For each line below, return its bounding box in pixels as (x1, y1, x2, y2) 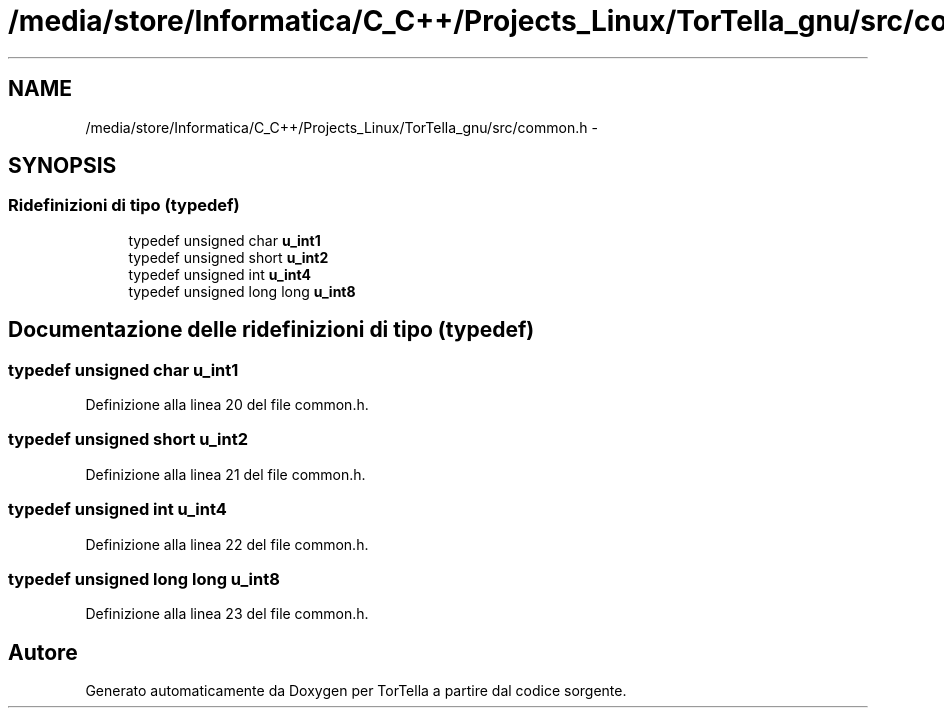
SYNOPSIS (8, 153, 117, 179)
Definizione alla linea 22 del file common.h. (85, 535, 369, 553)
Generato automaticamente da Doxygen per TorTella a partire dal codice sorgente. (85, 682, 627, 700)
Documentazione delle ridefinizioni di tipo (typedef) (8, 317, 535, 343)
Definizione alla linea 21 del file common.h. (85, 465, 366, 483)
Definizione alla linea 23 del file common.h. (85, 605, 369, 623)
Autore (8, 639, 78, 665)
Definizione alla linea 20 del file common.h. (85, 396, 369, 414)
